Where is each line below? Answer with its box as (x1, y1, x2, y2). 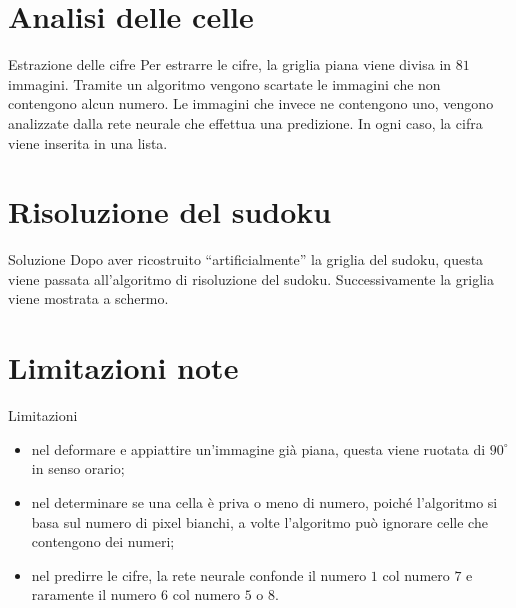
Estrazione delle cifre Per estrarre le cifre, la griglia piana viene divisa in (8, 54, 452, 75)
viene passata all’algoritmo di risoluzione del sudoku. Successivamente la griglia (8, 268, 494, 289)
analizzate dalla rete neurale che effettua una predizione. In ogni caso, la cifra (8, 112, 483, 133)
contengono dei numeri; (31, 531, 175, 552)
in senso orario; (31, 458, 125, 479)
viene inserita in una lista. (8, 132, 168, 153)
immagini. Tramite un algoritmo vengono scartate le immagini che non (8, 73, 441, 94)
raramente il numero (31, 584, 157, 605)
